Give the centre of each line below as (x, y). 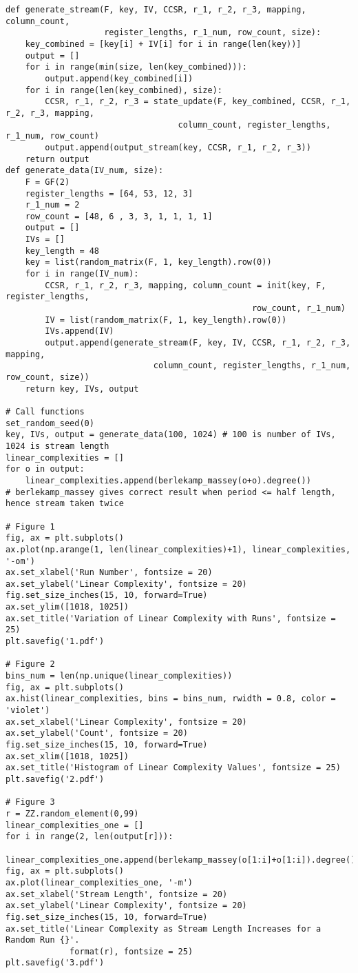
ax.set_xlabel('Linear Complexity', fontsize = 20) (126, 722)
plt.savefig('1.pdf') (55, 642)
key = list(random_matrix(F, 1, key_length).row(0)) (148, 262)
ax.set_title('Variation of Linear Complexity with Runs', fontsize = (171, 618)
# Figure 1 (30, 526)
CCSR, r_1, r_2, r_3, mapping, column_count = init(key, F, (186, 285)
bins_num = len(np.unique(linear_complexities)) (119, 676)
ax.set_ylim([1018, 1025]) (67, 607)
